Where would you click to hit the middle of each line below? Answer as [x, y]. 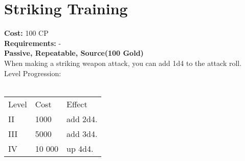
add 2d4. [82, 119]
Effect [77, 104]
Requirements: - [33, 43]
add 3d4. [82, 133]
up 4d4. [80, 148]
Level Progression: [33, 73]
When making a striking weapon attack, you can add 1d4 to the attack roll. [123, 63]
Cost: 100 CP [26, 33]
